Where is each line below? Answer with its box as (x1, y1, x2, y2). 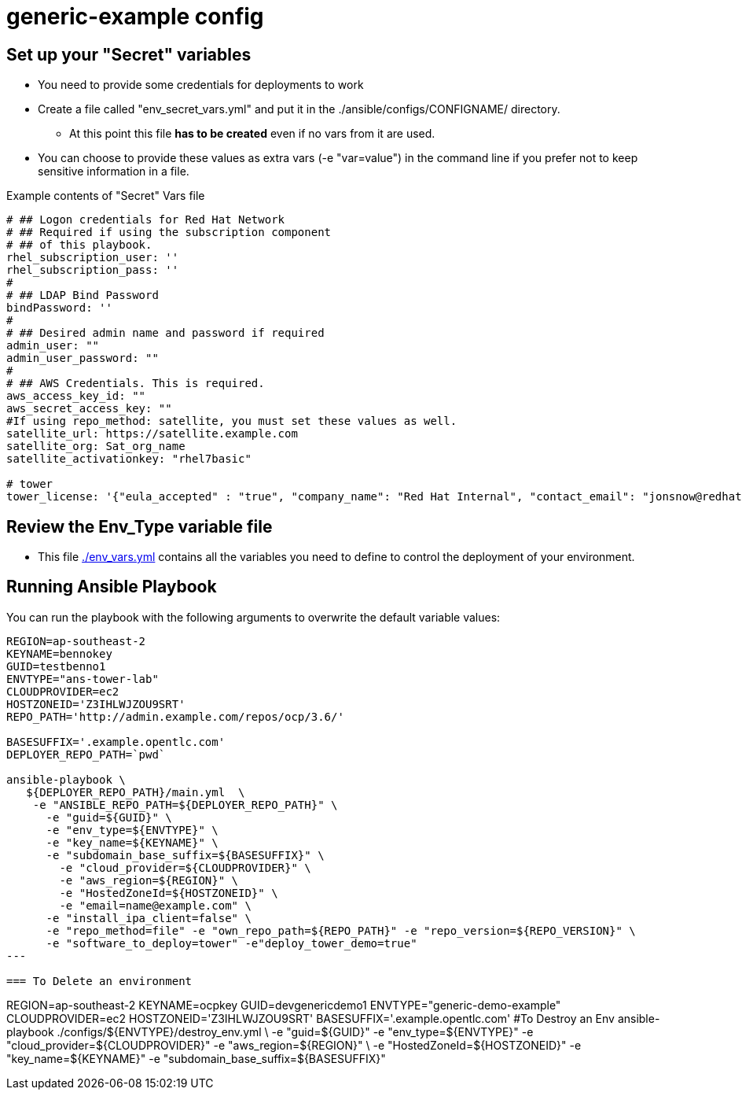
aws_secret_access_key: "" (6, 402, 172, 415)
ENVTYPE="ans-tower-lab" (6, 672, 159, 685)
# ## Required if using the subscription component (6, 226, 332, 239)
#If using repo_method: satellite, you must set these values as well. (6, 415, 457, 428)
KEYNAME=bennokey (6, 647, 112, 660)
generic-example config (6, 3, 264, 30)
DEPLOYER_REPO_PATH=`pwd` (6, 747, 166, 761)
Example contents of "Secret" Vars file (6, 189, 205, 203)
